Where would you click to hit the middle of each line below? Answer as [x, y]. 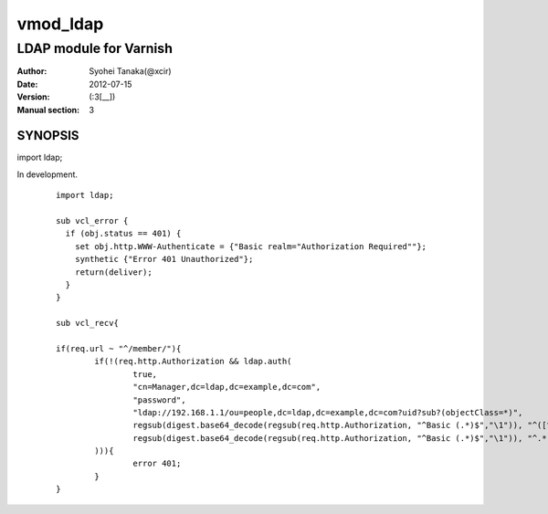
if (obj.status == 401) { [123, 234]
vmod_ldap [60, 24]
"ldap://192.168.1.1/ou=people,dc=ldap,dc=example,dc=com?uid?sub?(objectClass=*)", [328, 412]
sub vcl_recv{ [87, 323]
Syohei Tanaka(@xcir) [131, 71]
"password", [159, 400]
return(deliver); [113, 272]
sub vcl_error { [92, 221]
